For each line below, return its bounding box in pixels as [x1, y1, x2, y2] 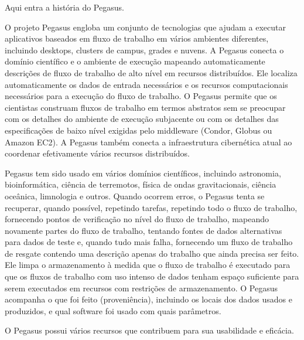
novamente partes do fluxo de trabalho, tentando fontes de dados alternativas [5, 224, 282, 236]
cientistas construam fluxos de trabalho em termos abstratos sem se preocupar [5, 101, 286, 113]
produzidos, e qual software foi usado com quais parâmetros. [5, 304, 221, 317]
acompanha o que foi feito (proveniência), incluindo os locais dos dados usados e [5, 293, 292, 305]
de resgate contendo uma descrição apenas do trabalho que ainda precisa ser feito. [5, 247, 299, 259]
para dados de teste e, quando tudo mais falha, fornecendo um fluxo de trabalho [5, 236, 293, 248]
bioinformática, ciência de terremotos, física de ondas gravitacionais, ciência [5, 178, 276, 191]
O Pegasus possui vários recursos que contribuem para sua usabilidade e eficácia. [5, 324, 294, 336]
